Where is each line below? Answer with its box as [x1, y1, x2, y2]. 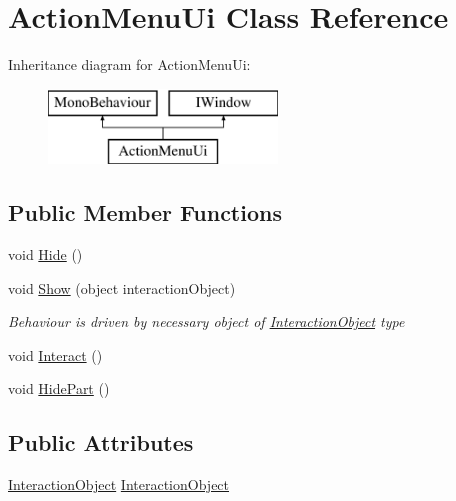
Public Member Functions [8, 197, 282, 228]
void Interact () [8, 344, 103, 365]
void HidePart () [8, 378, 110, 399]
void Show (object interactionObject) [8, 277, 236, 298]
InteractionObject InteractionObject [8, 474, 230, 495]
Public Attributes [8, 427, 194, 458]
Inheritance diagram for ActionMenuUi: [8, 54, 251, 75]
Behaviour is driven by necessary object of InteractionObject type [8, 311, 405, 332]
